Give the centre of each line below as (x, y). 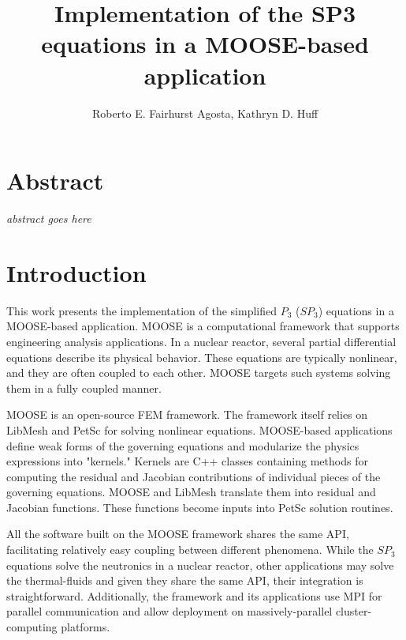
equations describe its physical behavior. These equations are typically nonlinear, (202, 357)
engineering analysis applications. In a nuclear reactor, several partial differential (201, 341)
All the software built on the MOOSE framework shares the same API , (178, 534)
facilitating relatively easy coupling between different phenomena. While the (190, 550)
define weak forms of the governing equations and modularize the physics (183, 445)
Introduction (76, 272)
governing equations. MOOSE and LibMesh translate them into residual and (191, 492)
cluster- (354, 611)
